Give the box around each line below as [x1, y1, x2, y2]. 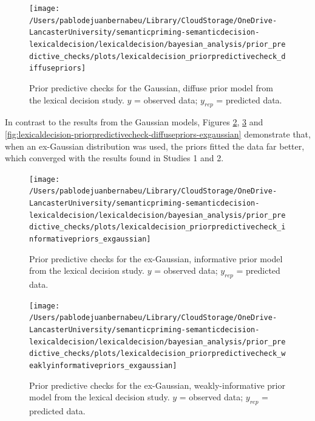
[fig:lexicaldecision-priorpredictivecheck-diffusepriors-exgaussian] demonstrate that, [5, 127, 311, 140]
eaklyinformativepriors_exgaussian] [29, 361, 177, 370]
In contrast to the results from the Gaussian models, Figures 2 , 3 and [5, 116, 263, 128]
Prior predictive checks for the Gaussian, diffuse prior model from [29, 81, 273, 94]
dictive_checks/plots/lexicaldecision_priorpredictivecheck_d [29, 52, 286, 61]
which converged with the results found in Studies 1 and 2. [5, 151, 224, 164]
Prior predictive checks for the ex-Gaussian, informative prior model [29, 252, 283, 265]
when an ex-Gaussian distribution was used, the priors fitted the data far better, [5, 139, 305, 152]
